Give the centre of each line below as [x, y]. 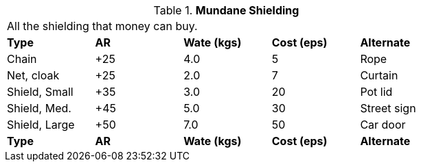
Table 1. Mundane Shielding [226, 10]
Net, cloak [33, 75]
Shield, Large [41, 125]
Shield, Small [40, 92]
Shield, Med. [39, 108]
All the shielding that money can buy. [102, 26]
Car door [383, 125]
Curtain [379, 75]
